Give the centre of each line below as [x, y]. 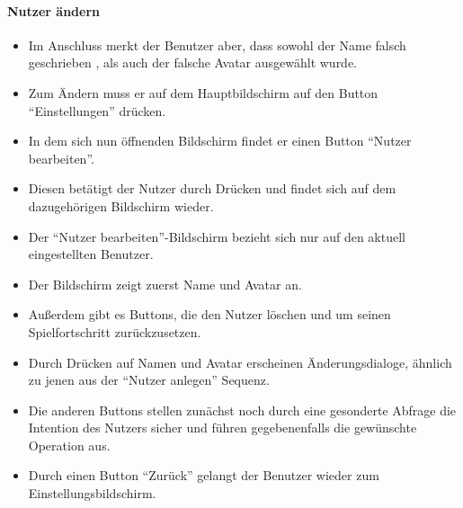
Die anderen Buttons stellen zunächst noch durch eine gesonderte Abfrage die [242, 410]
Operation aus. [69, 445]
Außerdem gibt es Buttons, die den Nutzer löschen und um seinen [209, 314]
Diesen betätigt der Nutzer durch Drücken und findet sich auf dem [212, 188]
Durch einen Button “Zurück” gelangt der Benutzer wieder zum [204, 475]
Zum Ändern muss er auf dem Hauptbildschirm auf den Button [203, 92]
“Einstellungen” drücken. [97, 110]
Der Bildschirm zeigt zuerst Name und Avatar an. [165, 284]
